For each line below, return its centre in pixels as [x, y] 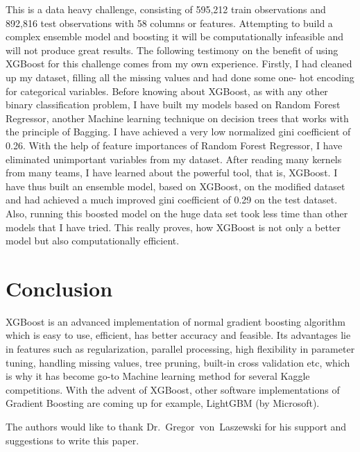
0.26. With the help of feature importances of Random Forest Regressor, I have [174, 145]
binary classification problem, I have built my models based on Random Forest [173, 104]
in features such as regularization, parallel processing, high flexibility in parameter [180, 349]
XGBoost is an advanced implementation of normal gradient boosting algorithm [175, 321]
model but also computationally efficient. [93, 241]
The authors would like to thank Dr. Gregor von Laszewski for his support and [176, 426]
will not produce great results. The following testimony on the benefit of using [172, 50]
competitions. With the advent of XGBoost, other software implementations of [173, 389]
